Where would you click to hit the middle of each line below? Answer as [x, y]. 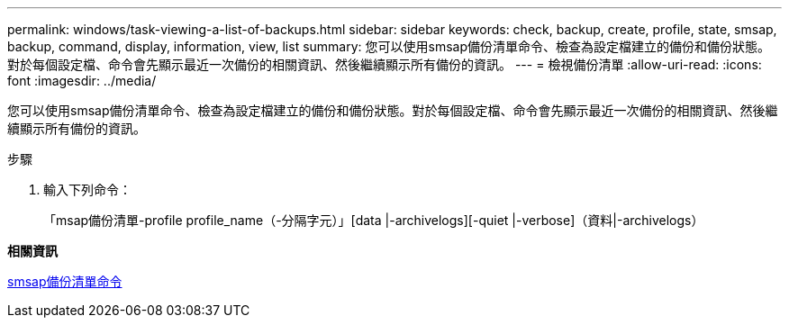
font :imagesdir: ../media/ [82, 81]
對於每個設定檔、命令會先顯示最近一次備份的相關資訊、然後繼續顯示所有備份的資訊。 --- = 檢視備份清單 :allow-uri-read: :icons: [385, 64]
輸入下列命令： [87, 190]
